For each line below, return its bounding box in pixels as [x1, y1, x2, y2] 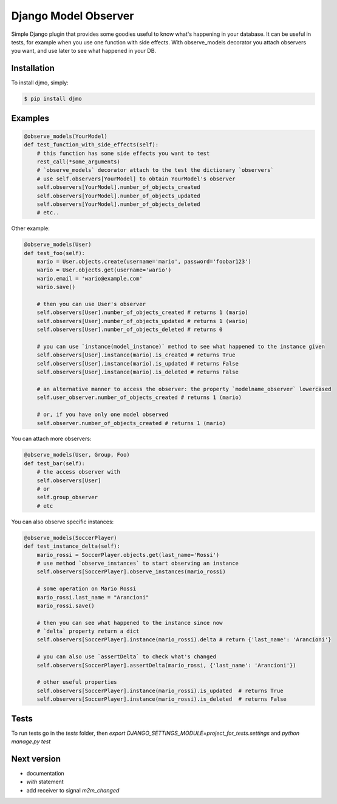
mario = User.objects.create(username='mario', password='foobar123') [36, 258, 252, 265]
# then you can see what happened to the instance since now [36, 619, 223, 626]
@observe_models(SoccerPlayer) [24, 534, 118, 541]
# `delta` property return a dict [36, 628, 140, 635]
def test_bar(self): [24, 460, 85, 467]
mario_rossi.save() [36, 602, 95, 609]
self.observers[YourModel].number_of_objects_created [36, 184, 200, 191]
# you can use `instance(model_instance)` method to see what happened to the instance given [36, 343, 325, 350]
